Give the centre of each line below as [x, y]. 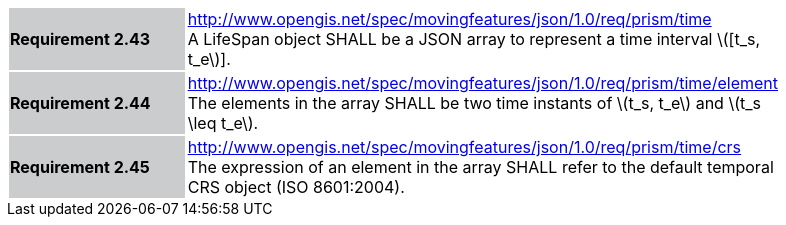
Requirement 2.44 [80, 103]
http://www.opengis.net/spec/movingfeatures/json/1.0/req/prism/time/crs [464, 147]
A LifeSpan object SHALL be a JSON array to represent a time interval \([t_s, [474, 39]
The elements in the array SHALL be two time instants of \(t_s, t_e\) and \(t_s [474, 103]
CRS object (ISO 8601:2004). [296, 187]
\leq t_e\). [223, 123]
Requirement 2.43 [80, 39]
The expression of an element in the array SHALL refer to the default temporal [480, 167]
